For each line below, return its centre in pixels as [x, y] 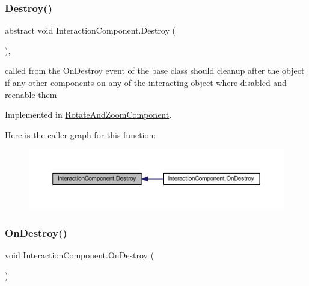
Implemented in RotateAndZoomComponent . [88, 114]
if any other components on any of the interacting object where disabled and [146, 82]
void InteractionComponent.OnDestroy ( [80, 255]
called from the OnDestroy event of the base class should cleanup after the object [155, 71]
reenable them [31, 94]
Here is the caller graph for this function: [81, 134]
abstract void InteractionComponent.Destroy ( [90, 30]
